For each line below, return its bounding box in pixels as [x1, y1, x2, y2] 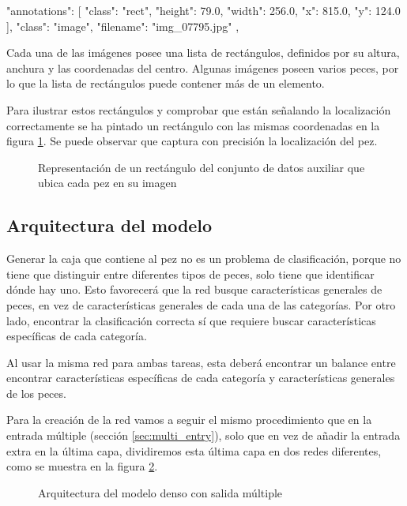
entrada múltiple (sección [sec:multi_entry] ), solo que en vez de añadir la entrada [6, 427, 401, 444]
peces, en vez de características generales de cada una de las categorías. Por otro [6, 296, 396, 313]
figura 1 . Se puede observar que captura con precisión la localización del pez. [6, 133, 378, 149]
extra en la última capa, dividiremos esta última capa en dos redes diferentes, [6, 442, 382, 459]
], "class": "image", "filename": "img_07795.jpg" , [6, 17, 239, 34]
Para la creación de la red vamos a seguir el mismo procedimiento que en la [6, 411, 372, 428]
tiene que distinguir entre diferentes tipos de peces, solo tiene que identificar [6, 265, 375, 282]
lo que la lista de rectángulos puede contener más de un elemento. [6, 75, 325, 92]
